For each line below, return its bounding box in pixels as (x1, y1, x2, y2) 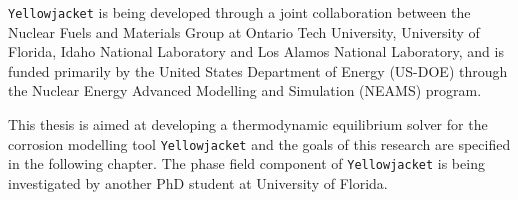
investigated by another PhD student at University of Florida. (8, 172, 388, 193)
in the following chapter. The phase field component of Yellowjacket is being (8, 153, 485, 174)
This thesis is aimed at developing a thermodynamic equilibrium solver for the (8, 114, 488, 135)
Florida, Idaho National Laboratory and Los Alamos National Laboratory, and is (8, 41, 504, 62)
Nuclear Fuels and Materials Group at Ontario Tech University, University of (8, 21, 480, 42)
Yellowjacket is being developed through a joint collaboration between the (8, 2, 471, 22)
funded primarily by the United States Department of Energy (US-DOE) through (8, 60, 508, 81)
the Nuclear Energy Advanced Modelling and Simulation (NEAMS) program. (8, 80, 482, 101)
